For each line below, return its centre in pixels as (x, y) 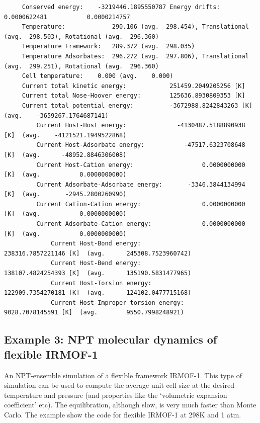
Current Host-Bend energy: (96, 263)
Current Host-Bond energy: (96, 244)
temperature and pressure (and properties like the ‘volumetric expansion (116, 395)
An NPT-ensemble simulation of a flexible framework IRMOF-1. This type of (123, 375)
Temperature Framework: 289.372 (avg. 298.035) (108, 47)
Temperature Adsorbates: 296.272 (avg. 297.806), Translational (135, 56)
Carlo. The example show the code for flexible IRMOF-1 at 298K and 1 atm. (123, 414)
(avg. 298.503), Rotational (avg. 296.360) (81, 36)
